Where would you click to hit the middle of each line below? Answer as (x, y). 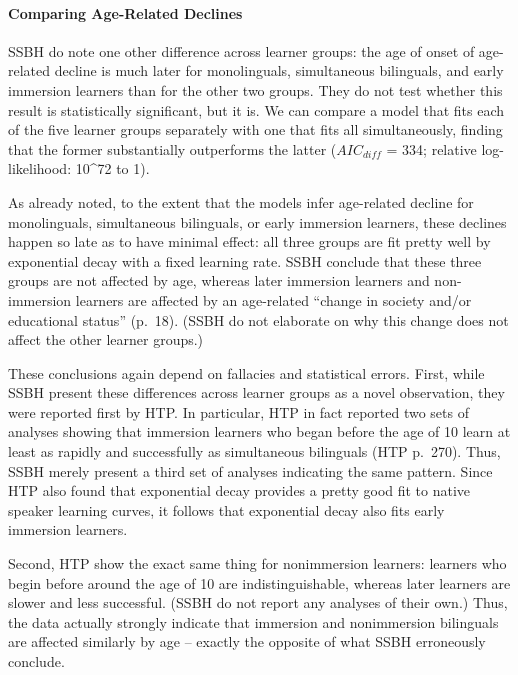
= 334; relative (431, 148)
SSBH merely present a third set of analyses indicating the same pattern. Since (250, 470)
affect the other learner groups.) (106, 339)
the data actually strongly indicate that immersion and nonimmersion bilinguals (253, 621)
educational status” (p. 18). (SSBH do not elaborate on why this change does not (258, 319)
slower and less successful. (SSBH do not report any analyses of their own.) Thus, (258, 602)
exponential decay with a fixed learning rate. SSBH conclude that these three (245, 260)
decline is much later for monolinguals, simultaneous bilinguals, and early (279, 70)
